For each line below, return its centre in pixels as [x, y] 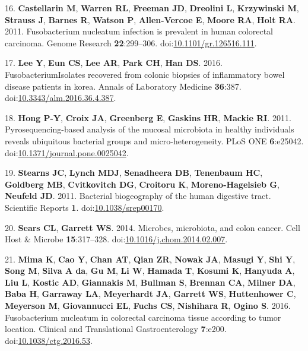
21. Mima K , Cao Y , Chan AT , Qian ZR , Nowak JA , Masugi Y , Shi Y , [150, 259]
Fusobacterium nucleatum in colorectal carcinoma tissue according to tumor [143, 317]
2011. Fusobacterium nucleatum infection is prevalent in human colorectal [139, 31]
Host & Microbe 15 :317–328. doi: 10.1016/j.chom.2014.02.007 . [116, 239]
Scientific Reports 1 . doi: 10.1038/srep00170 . [85, 207]
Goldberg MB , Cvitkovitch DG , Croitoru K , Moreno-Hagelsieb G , [142, 184]
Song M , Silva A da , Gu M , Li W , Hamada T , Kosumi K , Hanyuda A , [150, 271]
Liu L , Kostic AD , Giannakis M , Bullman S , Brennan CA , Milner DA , [150, 282]
